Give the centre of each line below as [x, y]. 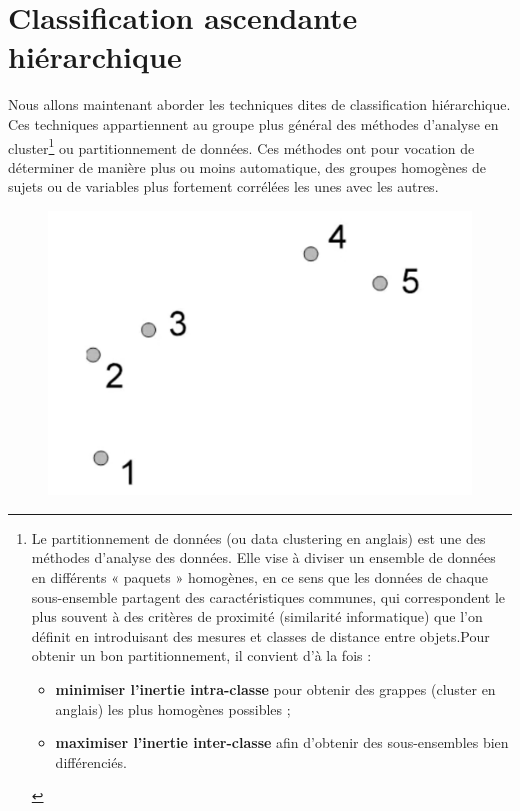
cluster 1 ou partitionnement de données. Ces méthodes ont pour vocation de [241, 146]
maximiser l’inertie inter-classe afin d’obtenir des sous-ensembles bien [282, 742]
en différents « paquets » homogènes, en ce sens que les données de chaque [260, 577]
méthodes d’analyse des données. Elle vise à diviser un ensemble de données [263, 557]
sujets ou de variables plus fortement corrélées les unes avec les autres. [223, 186]
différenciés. [91, 761]
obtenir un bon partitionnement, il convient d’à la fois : [201, 655]
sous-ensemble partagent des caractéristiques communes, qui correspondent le [268, 596]
